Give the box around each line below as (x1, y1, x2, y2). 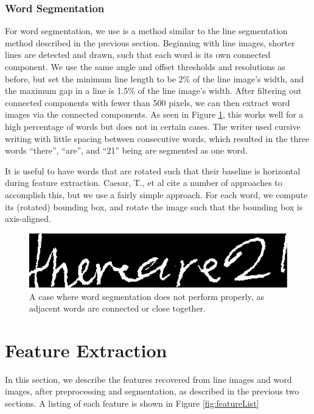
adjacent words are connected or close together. (29, 302, 206, 315)
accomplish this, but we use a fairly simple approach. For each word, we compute (5, 188, 308, 201)
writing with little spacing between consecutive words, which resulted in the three (5, 132, 310, 145)
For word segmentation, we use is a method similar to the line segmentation (5, 24, 288, 37)
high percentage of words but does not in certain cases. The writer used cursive (5, 120, 301, 132)
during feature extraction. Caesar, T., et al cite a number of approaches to (5, 176, 282, 189)
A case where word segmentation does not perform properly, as (29, 290, 264, 302)
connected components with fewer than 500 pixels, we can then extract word (5, 96, 290, 109)
